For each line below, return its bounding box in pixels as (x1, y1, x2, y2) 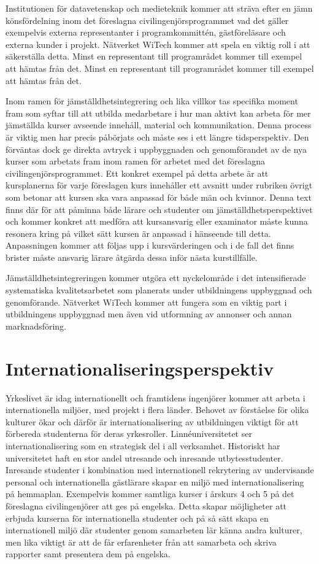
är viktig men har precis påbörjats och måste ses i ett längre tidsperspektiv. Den (6, 130, 309, 143)
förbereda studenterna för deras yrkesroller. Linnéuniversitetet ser (6, 427, 252, 440)
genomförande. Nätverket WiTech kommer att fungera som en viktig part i (6, 295, 287, 308)
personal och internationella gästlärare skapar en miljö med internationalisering (6, 475, 304, 488)
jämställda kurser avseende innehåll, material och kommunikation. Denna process (6, 118, 312, 131)
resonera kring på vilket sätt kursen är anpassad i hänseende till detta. (6, 226, 271, 239)
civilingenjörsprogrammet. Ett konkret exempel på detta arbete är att (6, 166, 269, 179)
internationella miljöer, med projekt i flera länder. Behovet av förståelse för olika (6, 403, 309, 416)
